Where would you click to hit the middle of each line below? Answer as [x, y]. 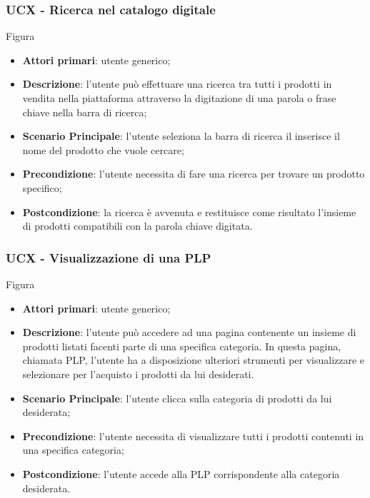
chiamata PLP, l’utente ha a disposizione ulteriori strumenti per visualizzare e [194, 360]
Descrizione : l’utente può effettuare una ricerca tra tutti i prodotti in [177, 84]
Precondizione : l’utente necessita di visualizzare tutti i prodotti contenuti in [193, 436]
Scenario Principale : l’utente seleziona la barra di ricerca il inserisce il [181, 136]
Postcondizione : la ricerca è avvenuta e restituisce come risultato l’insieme [189, 212]
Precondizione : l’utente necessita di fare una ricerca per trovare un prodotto [194, 174]
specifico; [42, 187]
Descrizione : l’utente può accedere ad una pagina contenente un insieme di [189, 332]
